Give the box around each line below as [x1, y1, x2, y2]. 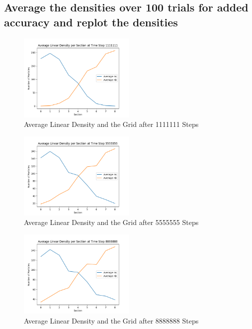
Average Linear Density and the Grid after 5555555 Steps [24, 217, 199, 227]
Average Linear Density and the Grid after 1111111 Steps [24, 119, 199, 129]
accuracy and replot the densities [4, 14, 178, 29]
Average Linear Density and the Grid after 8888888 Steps [24, 315, 199, 326]
